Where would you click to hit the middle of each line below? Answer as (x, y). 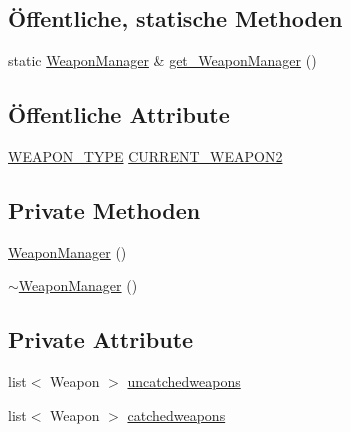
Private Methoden (104, 209)
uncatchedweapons (184, 381)
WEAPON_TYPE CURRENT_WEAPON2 (145, 156)
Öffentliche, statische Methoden (175, 18)
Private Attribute (101, 339)
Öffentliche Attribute (119, 114)
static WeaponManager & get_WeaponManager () (162, 60)
